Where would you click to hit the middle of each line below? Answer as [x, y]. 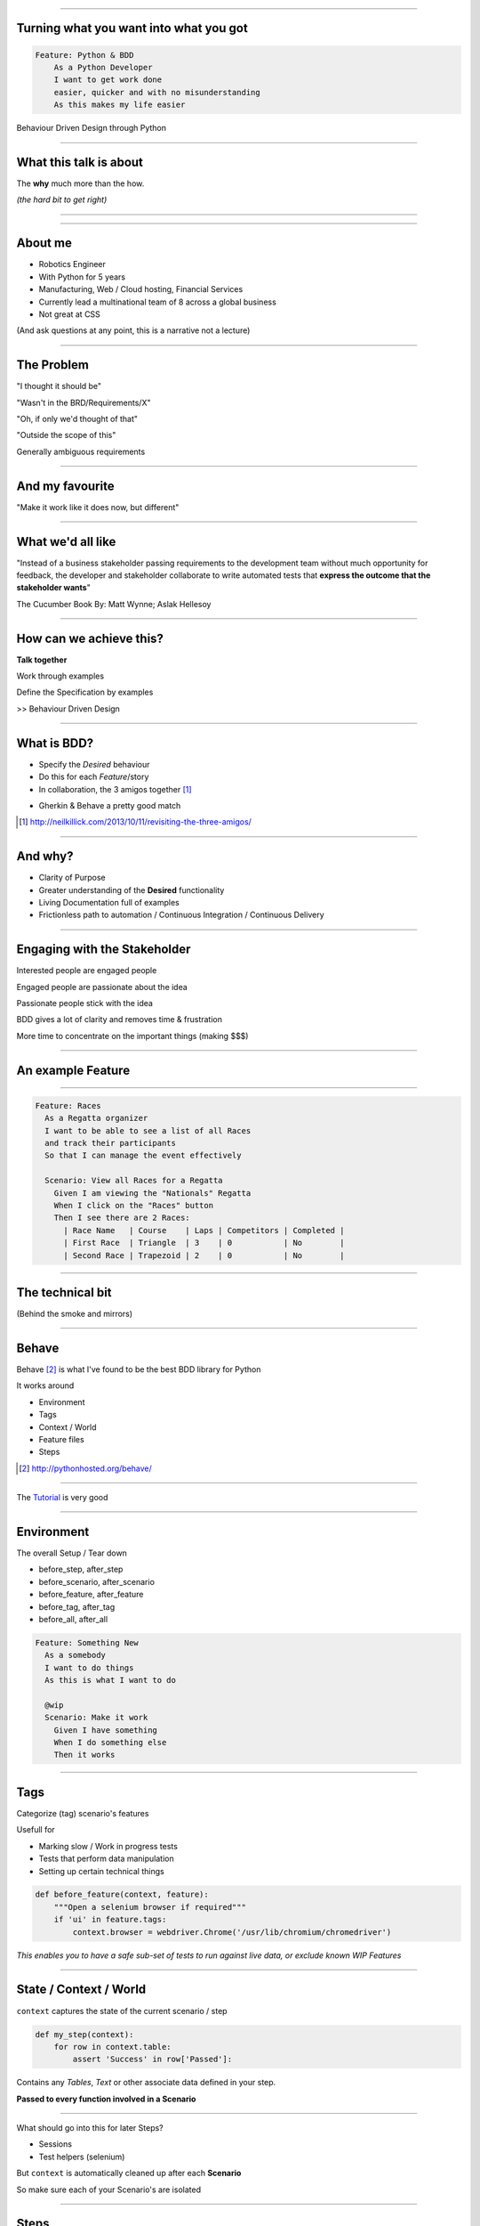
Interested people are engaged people [87, 971]
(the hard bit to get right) [62, 199]
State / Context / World [81, 1990]
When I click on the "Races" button [133, 1205]
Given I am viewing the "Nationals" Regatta [152, 1193]
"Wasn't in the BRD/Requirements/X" [84, 402]
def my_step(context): [84, 2034]
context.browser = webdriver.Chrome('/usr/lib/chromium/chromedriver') [232, 1932]
